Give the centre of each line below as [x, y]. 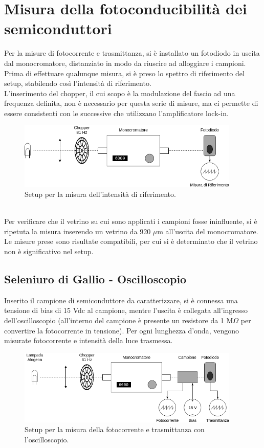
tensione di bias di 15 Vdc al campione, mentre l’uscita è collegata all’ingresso [126, 310]
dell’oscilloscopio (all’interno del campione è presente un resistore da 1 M [119, 320]
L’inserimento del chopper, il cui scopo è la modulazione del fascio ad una [120, 93]
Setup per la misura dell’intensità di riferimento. [100, 194]
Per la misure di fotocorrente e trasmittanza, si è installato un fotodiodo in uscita [132, 53]
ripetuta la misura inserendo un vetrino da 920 [78, 231]
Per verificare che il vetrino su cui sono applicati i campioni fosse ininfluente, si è [131, 221]
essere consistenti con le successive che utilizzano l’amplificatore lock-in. [116, 113]
